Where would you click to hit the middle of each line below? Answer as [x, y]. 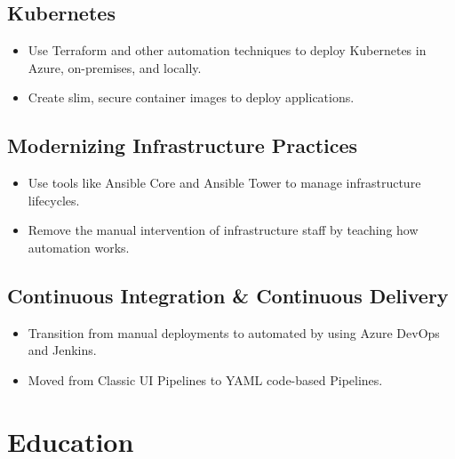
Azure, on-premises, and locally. [115, 67]
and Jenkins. [62, 350]
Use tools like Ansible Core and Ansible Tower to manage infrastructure [224, 183]
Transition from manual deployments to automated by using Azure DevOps [234, 332]
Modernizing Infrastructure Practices [183, 145]
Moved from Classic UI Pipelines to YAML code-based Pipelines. [205, 379]
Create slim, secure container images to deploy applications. [191, 97]
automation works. [79, 247]
